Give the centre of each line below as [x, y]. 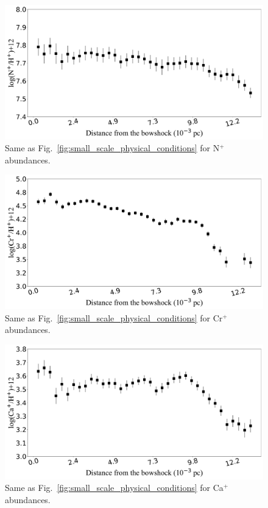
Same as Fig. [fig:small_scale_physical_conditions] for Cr [114, 317]
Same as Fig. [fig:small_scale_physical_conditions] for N [112, 148]
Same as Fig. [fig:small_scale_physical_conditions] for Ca [114, 488]
